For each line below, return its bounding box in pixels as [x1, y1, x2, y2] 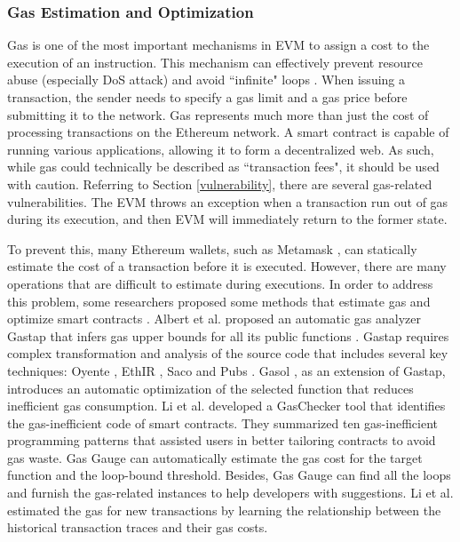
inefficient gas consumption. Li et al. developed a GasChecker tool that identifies [7, 396, 446, 415]
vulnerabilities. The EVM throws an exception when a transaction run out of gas [7, 192, 448, 211]
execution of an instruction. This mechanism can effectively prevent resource [7, 52, 423, 71]
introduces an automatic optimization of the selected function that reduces [7, 379, 414, 397]
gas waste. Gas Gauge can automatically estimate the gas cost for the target [7, 448, 423, 466]
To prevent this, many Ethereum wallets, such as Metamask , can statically [7, 239, 417, 258]
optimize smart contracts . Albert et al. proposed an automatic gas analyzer [7, 309, 421, 328]
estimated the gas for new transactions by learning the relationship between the [7, 500, 441, 519]
